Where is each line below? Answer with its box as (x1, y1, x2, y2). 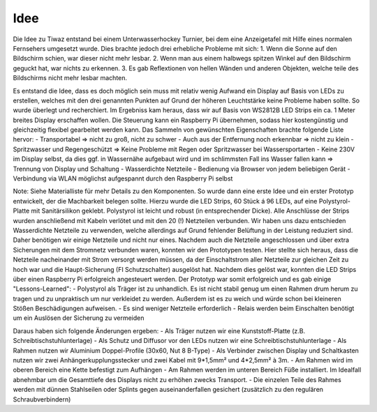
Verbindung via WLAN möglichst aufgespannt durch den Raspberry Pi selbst (13, 174, 233, 183)
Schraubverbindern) (13, 395, 71, 404)
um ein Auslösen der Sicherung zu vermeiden (13, 314, 145, 322)
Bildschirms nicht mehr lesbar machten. (13, 74, 128, 82)
